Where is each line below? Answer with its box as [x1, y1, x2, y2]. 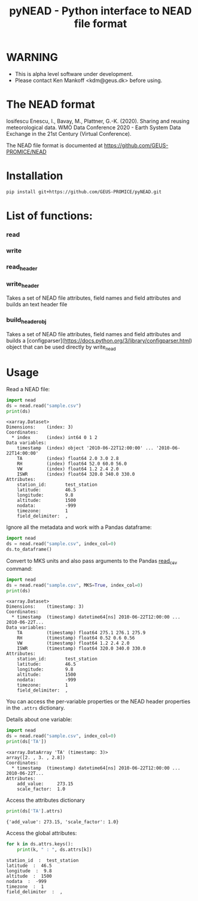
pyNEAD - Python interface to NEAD [9, 4, 192, 18]
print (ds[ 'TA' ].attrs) [6, 808, 63, 814]
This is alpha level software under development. [14, 70, 133, 77]
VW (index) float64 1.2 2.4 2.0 [17, 466, 119, 472]
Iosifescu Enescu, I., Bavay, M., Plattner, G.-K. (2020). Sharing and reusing [6, 117, 190, 124]
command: [6, 565, 33, 572]
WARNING [6, 51, 58, 64]
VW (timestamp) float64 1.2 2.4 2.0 [17, 640, 130, 647]
